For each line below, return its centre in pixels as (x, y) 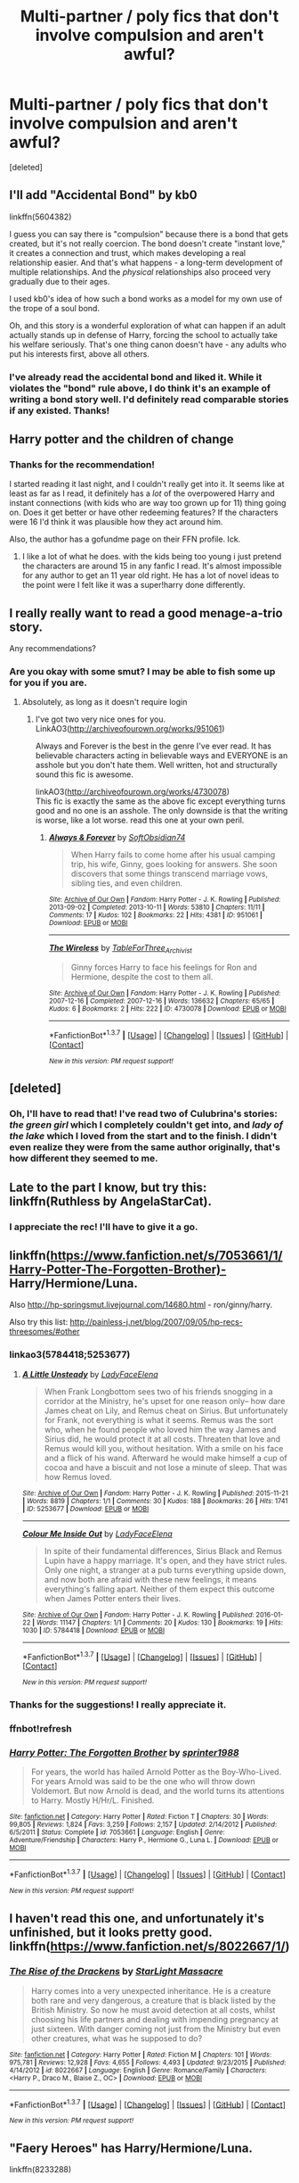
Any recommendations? (53, 649)
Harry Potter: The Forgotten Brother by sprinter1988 (124, 1753)
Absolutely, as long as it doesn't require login (105, 702)
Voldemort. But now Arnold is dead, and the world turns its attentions (158, 1791)
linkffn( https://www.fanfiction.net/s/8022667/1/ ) (149, 1946)
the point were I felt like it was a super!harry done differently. (134, 585)
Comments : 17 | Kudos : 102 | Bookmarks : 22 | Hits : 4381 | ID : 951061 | (155, 915)
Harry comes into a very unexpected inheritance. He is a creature (151, 1990)
